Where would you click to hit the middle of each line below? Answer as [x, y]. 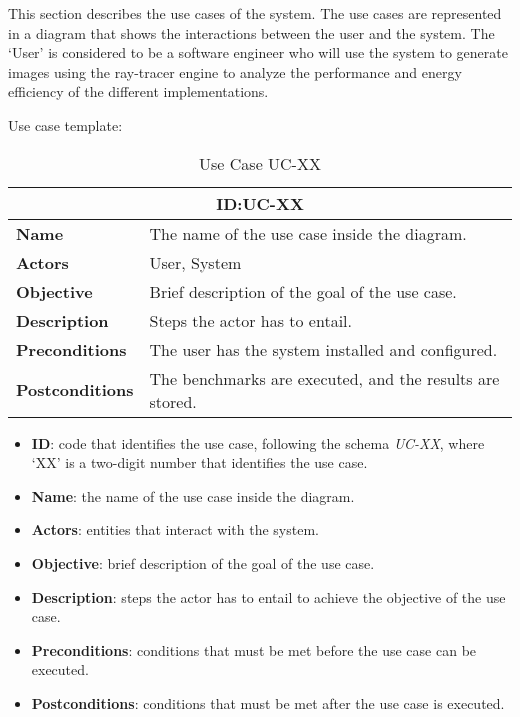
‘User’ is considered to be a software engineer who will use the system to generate [258, 52]
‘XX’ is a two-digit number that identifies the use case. [199, 462]
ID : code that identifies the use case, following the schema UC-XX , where [258, 442]
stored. [173, 401]
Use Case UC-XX [260, 163]
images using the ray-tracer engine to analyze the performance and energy [235, 71]
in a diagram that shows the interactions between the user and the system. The [251, 32]
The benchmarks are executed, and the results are [324, 378]
